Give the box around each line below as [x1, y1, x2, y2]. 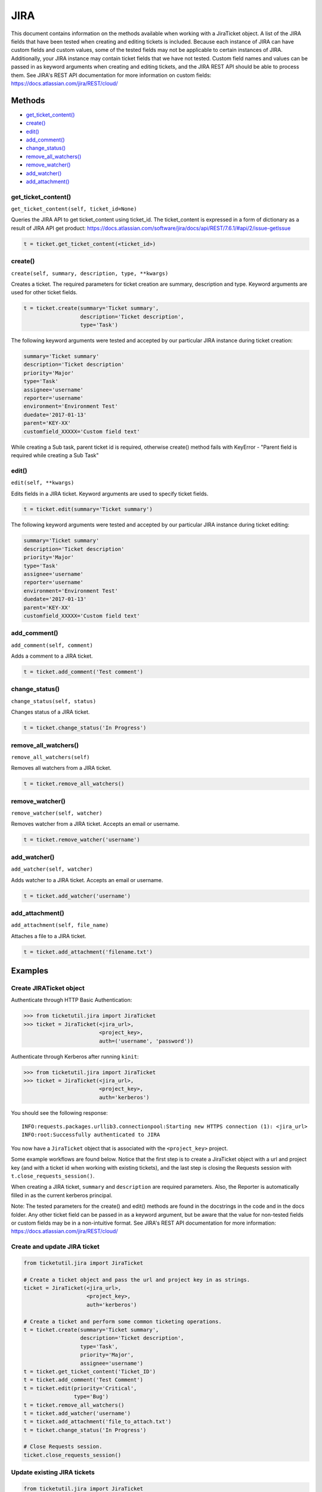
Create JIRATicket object [11, 984, 85, 992]
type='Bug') [73, 1394, 109, 1400]
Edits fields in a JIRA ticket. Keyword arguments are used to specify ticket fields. [11, 490, 209, 497]
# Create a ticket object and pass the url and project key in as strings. [23, 1276, 250, 1283]
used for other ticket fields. [11, 289, 78, 296]
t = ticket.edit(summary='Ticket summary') [23, 506, 153, 513]
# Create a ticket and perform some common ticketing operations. [23, 1318, 222, 1325]
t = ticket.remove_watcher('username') [23, 836, 140, 843]
